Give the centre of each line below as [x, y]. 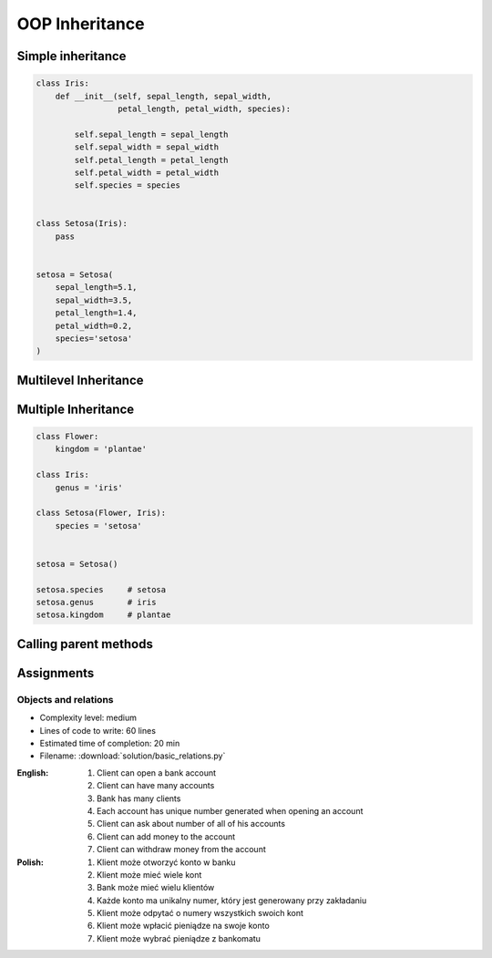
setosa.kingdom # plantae [103, 615]
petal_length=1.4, [96, 313]
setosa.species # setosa [101, 589]
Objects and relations [65, 699]
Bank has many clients [139, 798]
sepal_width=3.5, [94, 300]
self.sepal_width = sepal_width [146, 147]
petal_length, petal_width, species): [204, 108]
